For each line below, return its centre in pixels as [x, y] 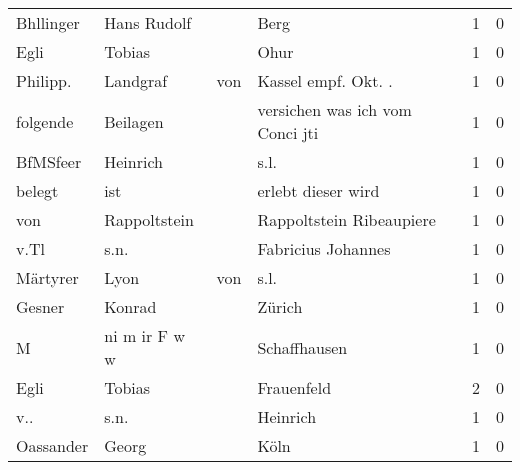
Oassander [52, 445]
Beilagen [134, 121]
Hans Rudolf [148, 22]
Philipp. [44, 80]
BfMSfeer [49, 161]
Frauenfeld [294, 387]
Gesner [40, 306]
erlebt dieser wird [318, 190]
